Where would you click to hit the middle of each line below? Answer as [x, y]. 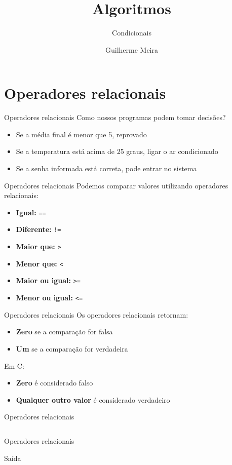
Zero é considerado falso [54, 383]
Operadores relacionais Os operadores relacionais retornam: [96, 314]
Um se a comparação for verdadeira [72, 348]
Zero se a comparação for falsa [64, 332]
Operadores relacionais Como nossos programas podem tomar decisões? [115, 117]
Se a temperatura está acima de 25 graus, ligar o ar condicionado [117, 151]
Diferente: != [38, 229]
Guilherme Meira [132, 49]
